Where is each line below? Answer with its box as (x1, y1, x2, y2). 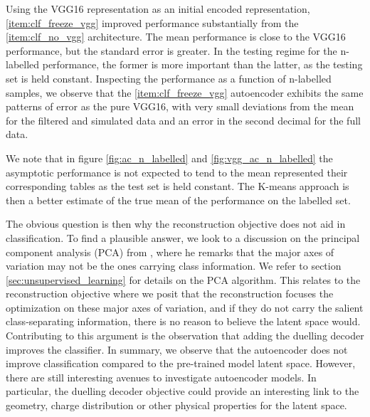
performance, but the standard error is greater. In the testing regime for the (6, 43, 337, 58)
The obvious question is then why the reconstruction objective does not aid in (6, 216, 346, 231)
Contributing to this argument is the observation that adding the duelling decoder (6, 328, 364, 343)
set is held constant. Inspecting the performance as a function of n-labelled (6, 70, 332, 85)
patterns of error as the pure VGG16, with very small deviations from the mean (6, 99, 354, 114)
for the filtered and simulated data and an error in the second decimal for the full (6, 112, 361, 127)
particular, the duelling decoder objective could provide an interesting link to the (6, 384, 359, 398)
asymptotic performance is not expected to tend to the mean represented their (6, 164, 348, 179)
